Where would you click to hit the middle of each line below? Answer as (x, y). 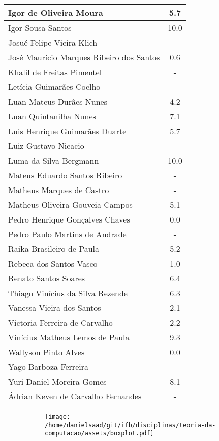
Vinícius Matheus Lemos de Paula (69, 337)
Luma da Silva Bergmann (54, 160)
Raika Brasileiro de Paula (54, 249)
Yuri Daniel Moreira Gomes (57, 381)
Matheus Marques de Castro (59, 190)
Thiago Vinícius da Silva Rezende (68, 293)
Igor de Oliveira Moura (56, 12)
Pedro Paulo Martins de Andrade (67, 234)
